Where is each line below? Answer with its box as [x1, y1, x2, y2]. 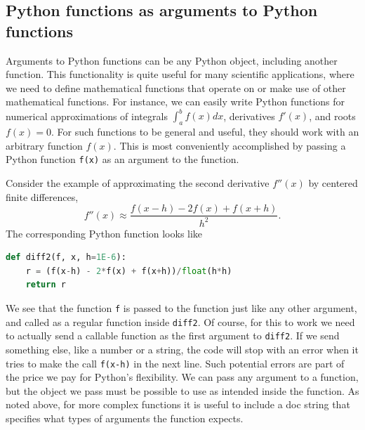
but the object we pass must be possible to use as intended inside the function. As [6, 383, 359, 398]
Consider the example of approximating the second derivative [6, 176, 270, 190]
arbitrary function [6, 138, 83, 152]
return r [25, 280, 66, 290]
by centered [308, 176, 358, 190]
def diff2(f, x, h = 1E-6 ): [6, 252, 126, 263]
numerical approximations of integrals [6, 108, 168, 123]
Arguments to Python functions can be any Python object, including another [6, 53, 338, 67]
